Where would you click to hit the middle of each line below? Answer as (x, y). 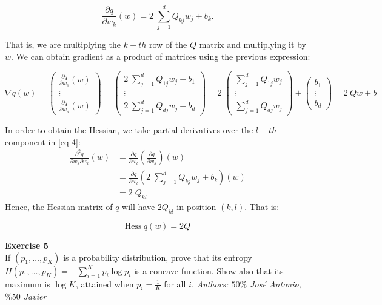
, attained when (105, 284)
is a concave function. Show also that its (209, 270)
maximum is (28, 284)
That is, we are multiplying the (63, 44)
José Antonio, (276, 284)
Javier (35, 296)
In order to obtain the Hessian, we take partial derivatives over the (129, 130)
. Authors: (210, 284)
